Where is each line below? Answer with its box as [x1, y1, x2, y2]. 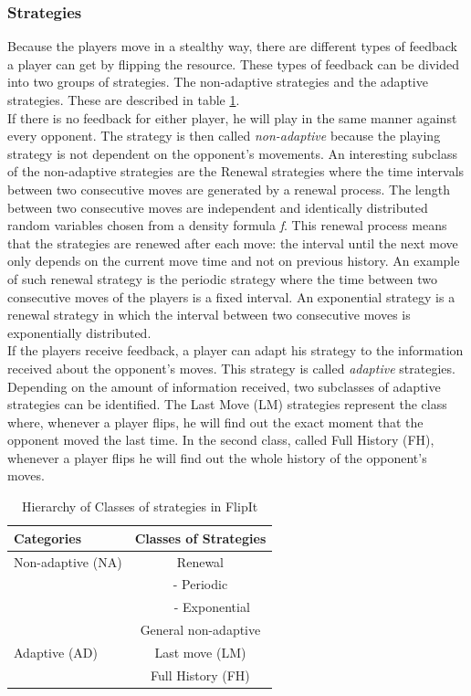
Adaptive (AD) [14, 642, 98, 661]
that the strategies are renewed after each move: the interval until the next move [7, 233, 458, 252]
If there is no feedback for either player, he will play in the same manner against [7, 108, 457, 127]
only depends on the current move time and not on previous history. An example [7, 251, 460, 270]
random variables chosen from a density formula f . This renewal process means [7, 216, 447, 235]
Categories [14, 528, 82, 547]
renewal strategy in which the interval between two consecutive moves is [7, 305, 411, 324]
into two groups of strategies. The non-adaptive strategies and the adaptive [7, 72, 428, 91]
